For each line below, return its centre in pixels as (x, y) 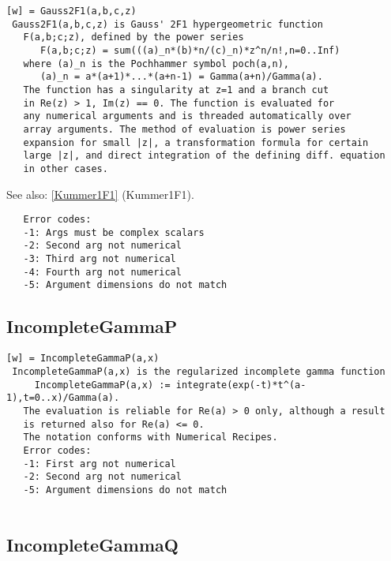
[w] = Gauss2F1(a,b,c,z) (71, 11)
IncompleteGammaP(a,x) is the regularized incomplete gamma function (199, 371)
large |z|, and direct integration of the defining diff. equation (204, 156)
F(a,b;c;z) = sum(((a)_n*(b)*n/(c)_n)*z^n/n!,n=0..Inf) (190, 50)
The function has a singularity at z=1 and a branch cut (176, 90)
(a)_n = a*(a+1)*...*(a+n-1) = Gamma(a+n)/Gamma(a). (181, 77)
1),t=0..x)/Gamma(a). (63, 398)
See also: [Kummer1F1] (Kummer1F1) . (100, 194)
